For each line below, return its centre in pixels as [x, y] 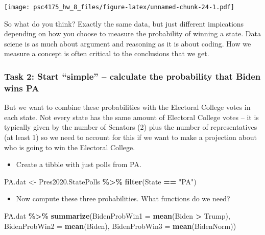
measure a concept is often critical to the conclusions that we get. [107, 53]
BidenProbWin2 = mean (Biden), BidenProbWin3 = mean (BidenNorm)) [120, 226]
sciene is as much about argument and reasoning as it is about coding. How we [128, 43]
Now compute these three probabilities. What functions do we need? [123, 198]
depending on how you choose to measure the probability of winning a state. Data [132, 33]
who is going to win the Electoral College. [70, 147]
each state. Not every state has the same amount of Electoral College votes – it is [131, 117]
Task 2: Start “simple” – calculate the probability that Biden [132, 76]
